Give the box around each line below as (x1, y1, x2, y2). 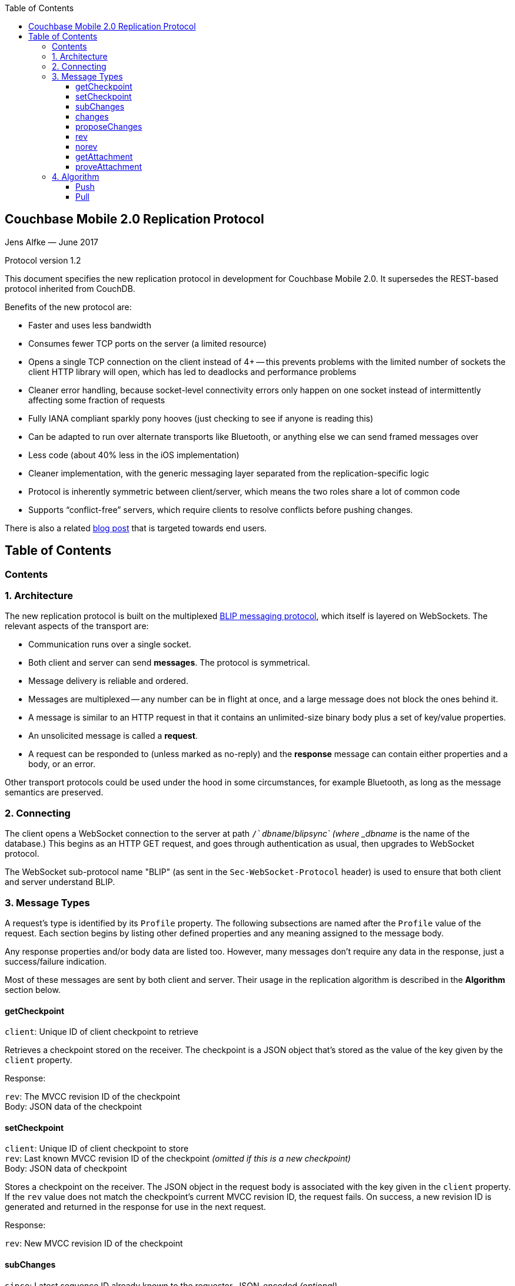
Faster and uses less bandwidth (28, 320, 151, 330)
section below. (5, 984, 61, 995)
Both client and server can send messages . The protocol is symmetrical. (28, 657, 310, 668)
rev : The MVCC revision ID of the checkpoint (5, 1091, 181, 1102)
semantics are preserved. (5, 787, 104, 798)
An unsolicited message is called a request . (28, 731, 198, 741)
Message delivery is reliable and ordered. (28, 676, 188, 686)
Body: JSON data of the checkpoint (5, 1101, 142, 1112)
